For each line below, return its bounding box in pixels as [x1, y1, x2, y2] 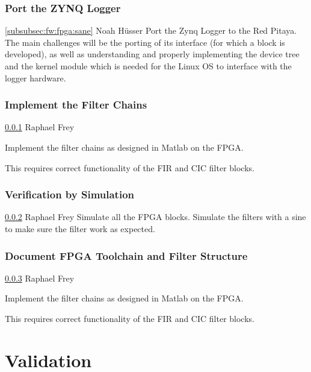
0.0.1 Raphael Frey [5, 121, 75, 133]
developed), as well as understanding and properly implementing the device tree [5, 48, 300, 60]
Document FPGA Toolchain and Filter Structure [5, 248, 248, 263]
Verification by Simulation [5, 187, 135, 202]
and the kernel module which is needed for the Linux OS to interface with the [5, 60, 292, 72]
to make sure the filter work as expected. [5, 222, 155, 235]
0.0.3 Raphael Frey [5, 271, 75, 284]
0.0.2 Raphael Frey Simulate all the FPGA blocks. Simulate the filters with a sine [5, 210, 306, 223]
